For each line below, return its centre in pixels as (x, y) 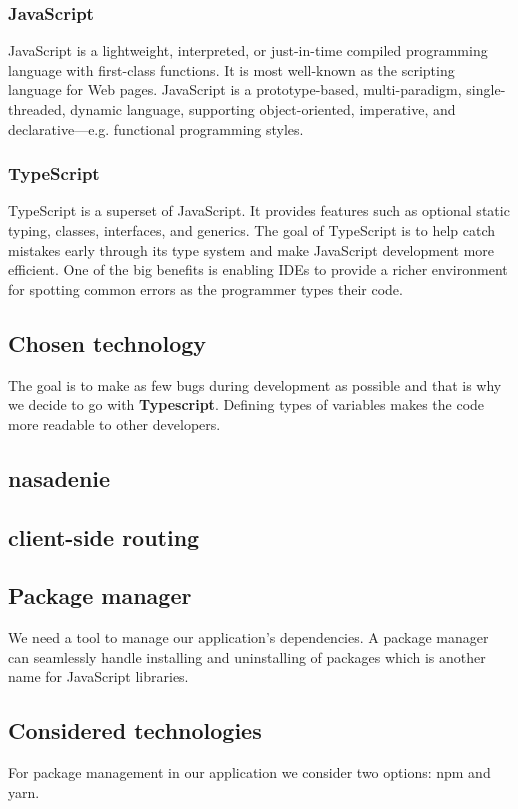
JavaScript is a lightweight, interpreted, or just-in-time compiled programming (248, 50)
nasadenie (59, 477)
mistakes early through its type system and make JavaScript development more (251, 249)
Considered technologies (135, 730)
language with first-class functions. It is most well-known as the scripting (231, 69)
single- (486, 89)
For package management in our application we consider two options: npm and (249, 772)
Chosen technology (107, 342)
